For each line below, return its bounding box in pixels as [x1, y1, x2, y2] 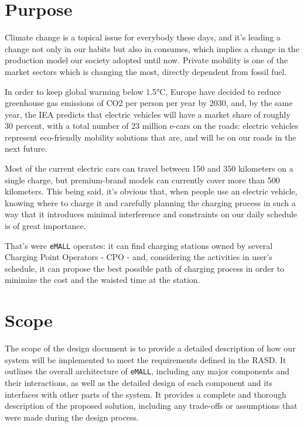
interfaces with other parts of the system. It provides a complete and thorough [5, 388, 286, 400]
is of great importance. [5, 220, 86, 232]
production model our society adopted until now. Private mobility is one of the [5, 54, 288, 66]
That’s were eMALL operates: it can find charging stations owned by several [5, 239, 273, 251]
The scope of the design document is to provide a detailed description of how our [5, 342, 296, 354]
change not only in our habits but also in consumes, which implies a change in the [5, 42, 299, 54]
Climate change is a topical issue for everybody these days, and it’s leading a [5, 31, 281, 43]
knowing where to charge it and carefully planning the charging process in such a [5, 196, 296, 209]
